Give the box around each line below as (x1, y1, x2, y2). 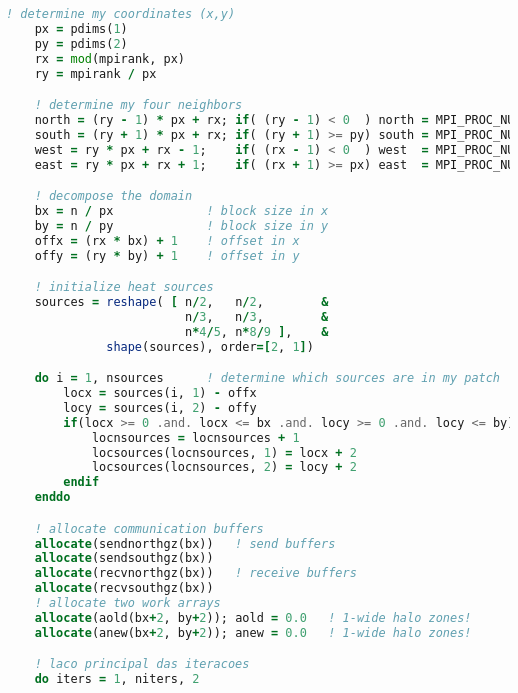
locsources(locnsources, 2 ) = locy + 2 (91, 460, 357, 475)
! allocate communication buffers (34, 521, 264, 536)
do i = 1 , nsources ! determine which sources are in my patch (34, 371, 501, 386)
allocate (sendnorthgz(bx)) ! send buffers (34, 536, 336, 551)
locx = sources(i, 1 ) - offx (63, 386, 257, 400)
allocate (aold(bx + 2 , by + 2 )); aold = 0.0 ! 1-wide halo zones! (34, 610, 472, 625)
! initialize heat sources (34, 280, 214, 295)
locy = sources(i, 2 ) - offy (63, 400, 257, 415)
